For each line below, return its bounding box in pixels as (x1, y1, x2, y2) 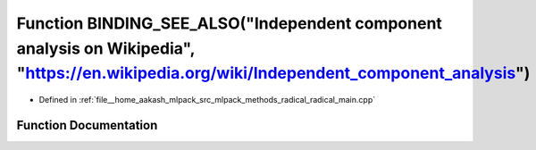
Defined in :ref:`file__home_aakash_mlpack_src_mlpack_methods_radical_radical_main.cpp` (38, 95, 375, 105)
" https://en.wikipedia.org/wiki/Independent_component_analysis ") (16, 63, 531, 84)
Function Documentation (16, 117, 158, 133)
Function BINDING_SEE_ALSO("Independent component (16, 13, 442, 33)
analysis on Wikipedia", (16, 38, 196, 58)
